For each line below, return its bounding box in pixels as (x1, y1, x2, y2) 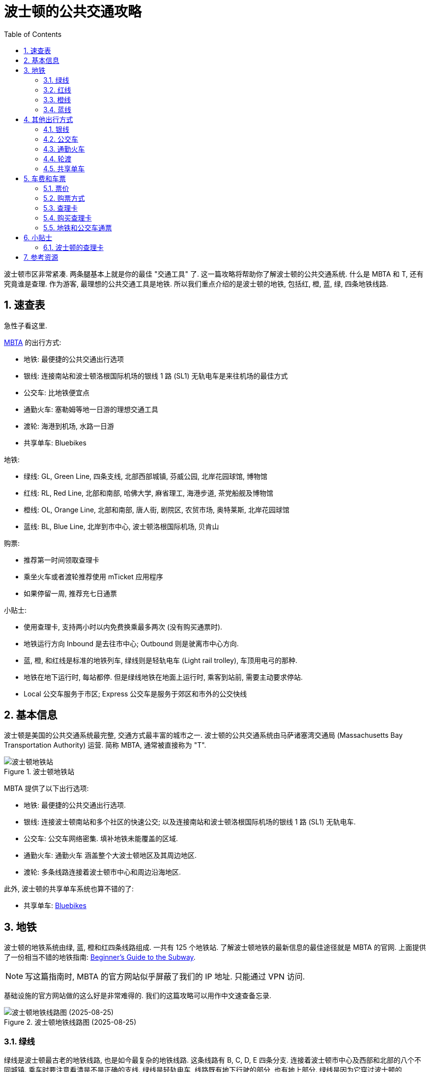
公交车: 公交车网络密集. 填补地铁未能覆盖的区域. (24, 834, 178, 843)
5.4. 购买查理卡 (43, 213, 92, 222)
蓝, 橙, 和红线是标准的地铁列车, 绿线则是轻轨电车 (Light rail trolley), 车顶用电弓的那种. (24, 656, 298, 664)
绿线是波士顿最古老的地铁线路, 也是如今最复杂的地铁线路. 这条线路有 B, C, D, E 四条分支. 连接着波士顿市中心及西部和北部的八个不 (4, 1056, 421, 1065)
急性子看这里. (4, 321, 48, 330)
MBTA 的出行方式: (4, 338, 61, 347)
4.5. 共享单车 (43, 164, 85, 173)
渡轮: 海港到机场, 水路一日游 (24, 421, 114, 430)
